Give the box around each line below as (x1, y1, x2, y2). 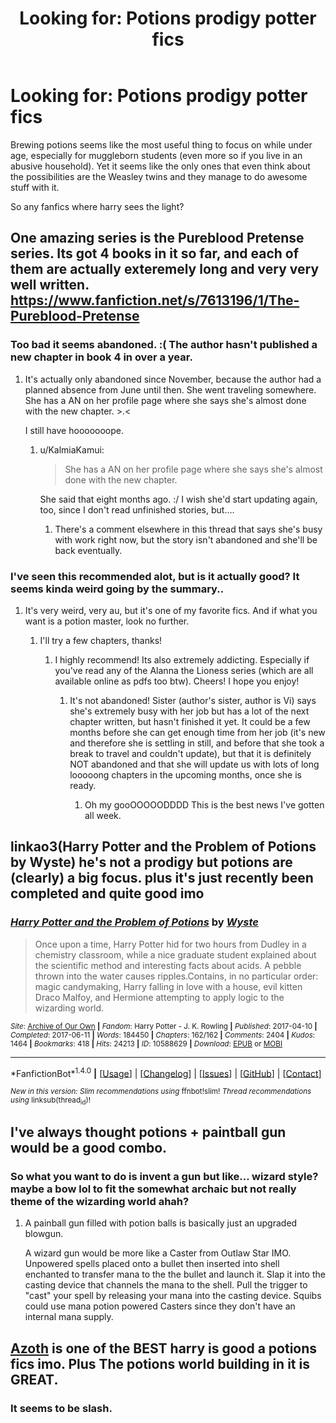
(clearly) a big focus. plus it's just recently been (10, 870, 314, 887)
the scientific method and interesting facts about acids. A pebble (34, 959, 302, 971)
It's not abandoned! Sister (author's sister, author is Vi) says (69, 694, 317, 706)
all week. (84, 809, 122, 821)
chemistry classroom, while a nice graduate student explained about (34, 948, 317, 961)
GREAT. (10, 1371, 59, 1388)
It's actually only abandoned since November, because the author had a (24, 373, 322, 385)
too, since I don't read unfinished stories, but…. (39, 503, 235, 516)
